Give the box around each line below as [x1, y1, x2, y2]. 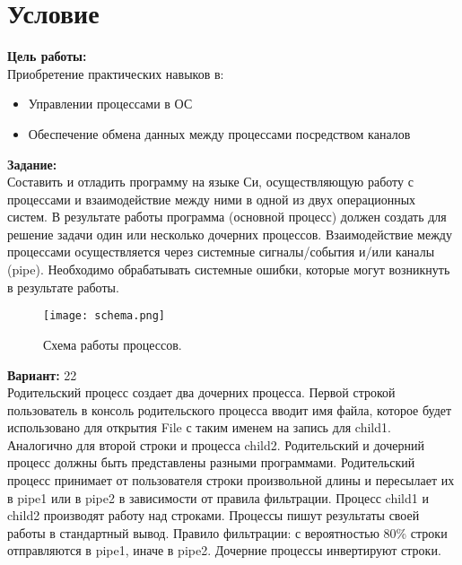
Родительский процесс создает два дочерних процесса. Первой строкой [7, 383, 396, 402]
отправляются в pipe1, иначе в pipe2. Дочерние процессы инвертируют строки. [7, 541, 441, 560]
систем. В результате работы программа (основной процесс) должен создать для [7, 207, 447, 226]
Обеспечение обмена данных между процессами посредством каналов [28, 124, 411, 143]
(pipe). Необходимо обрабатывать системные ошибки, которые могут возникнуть [7, 260, 450, 279]
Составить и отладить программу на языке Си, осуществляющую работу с [7, 172, 414, 191]
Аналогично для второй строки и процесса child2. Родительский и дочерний [7, 435, 424, 454]
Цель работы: [7, 47, 87, 65]
